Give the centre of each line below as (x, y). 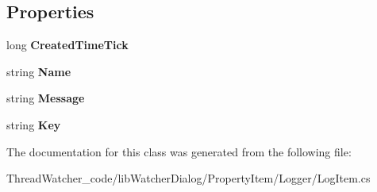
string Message (46, 98)
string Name (39, 71)
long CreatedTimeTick (67, 45)
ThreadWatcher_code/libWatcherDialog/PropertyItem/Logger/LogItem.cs (188, 178)
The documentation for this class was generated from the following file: (179, 151)
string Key (34, 124)
